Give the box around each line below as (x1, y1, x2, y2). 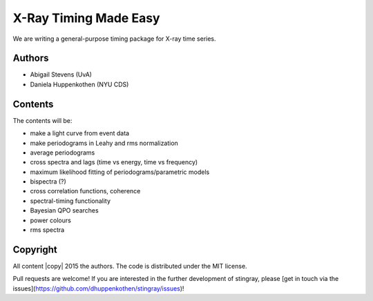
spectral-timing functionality (30, 197, 111, 205)
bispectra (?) (30, 177, 67, 186)
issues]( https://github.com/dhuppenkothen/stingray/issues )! (12, 284, 184, 293)
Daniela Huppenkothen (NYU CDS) (30, 80, 129, 88)
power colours (30, 216, 72, 224)
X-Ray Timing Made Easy (12, 10, 160, 26)
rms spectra (30, 226, 65, 234)
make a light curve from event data (30, 129, 130, 137)
